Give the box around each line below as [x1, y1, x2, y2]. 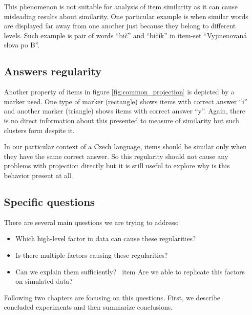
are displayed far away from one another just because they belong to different [4, 21, 236, 31]
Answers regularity [4, 64, 102, 79]
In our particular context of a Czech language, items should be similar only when [4, 141, 247, 152]
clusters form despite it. [4, 125, 75, 135]
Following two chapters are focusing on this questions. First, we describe [4, 292, 220, 302]
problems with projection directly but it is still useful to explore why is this [4, 160, 230, 171]
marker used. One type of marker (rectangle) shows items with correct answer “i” [4, 96, 248, 106]
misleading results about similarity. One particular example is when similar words [4, 11, 249, 21]
